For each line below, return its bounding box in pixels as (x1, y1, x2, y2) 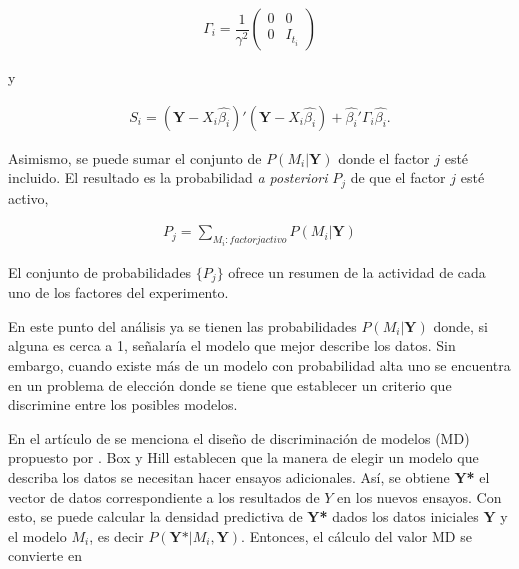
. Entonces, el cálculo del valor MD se (241, 525, 472, 546)
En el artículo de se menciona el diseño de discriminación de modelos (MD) (8, 427, 470, 448)
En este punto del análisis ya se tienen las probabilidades (8, 315, 357, 336)
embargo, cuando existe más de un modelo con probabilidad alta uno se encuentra (8, 355, 511, 375)
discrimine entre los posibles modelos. (8, 394, 238, 415)
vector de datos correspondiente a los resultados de (8, 486, 320, 507)
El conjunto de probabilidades (8, 261, 192, 282)
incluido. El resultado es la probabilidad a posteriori (8, 167, 328, 188)
